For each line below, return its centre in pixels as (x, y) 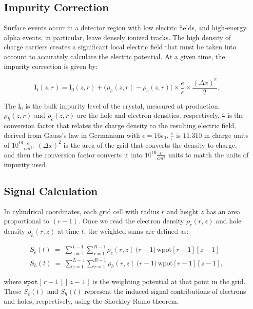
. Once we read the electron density (131, 221)
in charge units (226, 135)
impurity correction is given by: (51, 66)
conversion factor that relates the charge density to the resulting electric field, (120, 125)
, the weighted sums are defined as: (136, 231)
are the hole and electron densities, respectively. (148, 115)
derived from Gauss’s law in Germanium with (72, 135)
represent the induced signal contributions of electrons (165, 291)
